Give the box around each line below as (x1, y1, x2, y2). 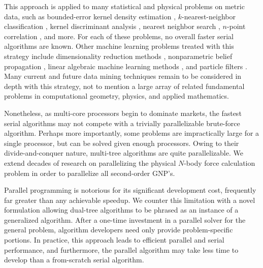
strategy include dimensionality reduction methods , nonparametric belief (4, 50, 233, 61)
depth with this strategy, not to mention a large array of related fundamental (4, 80, 245, 91)
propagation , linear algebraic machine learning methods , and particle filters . (4, 61, 247, 71)
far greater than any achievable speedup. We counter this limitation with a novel (4, 194, 255, 205)
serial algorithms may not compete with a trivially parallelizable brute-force (4, 117, 240, 128)
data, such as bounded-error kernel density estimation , (4, 11, 176, 21)
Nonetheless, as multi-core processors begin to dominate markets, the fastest (4, 107, 242, 118)
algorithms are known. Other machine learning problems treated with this (4, 41, 234, 51)
